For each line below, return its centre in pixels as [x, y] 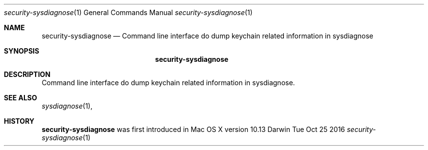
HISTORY [19, 121]
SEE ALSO [21, 98]
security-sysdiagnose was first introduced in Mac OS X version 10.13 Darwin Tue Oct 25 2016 [193, 129]
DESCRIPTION [27, 74]
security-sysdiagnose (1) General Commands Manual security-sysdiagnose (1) [128, 12]
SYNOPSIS [22, 51]
